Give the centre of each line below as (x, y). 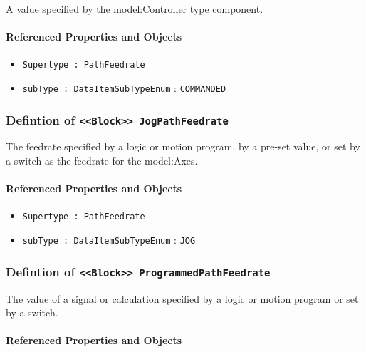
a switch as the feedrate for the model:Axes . (102, 161)
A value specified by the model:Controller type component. (135, 9)
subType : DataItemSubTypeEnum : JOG (109, 240)
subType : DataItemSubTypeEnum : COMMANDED (124, 88)
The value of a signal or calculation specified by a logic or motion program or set (182, 298)
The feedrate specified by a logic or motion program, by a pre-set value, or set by (183, 146)
